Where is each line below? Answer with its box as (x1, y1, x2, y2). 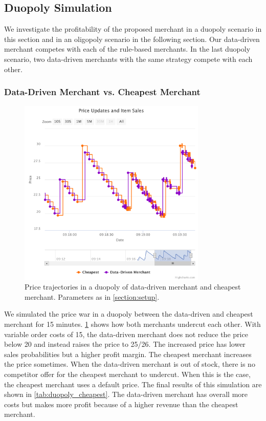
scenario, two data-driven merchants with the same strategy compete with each (4, 53, 253, 64)
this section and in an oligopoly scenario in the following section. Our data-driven (4, 33, 260, 44)
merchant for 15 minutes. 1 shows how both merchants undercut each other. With (4, 318, 261, 329)
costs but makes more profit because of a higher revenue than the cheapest (4, 398, 238, 409)
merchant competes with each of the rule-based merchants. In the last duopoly (4, 43, 251, 54)
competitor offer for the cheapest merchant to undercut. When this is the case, (4, 368, 251, 379)
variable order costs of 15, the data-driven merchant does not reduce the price (4, 328, 248, 339)
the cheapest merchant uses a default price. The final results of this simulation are (4, 379, 262, 389)
